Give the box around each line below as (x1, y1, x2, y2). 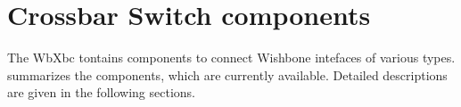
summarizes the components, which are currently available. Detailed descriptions (7, 65, 448, 84)
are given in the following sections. (7, 83, 195, 102)
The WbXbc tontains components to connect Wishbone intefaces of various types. (7, 48, 456, 67)
